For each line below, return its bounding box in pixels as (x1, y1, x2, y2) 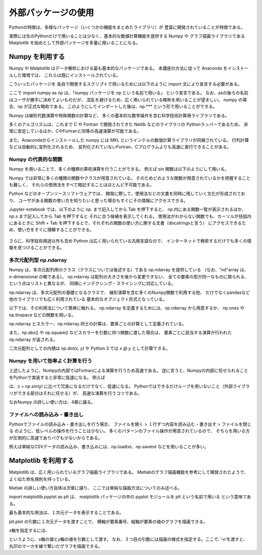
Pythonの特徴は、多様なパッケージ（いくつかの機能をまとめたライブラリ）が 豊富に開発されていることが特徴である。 (9, 24, 245, 30)
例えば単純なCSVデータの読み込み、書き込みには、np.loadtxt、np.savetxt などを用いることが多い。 (9, 444, 209, 450)
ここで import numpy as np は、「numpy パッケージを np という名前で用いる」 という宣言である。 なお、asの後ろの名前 (9, 90, 248, 96)
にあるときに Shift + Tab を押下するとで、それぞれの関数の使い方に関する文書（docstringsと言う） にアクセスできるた (9, 220, 246, 226)
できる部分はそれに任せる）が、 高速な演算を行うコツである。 (17, 390, 142, 396)
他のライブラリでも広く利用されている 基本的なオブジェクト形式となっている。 (9, 296, 167, 302)
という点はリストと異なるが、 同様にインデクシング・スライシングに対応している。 (9, 281, 176, 286)
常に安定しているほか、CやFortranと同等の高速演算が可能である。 (9, 128, 141, 134)
